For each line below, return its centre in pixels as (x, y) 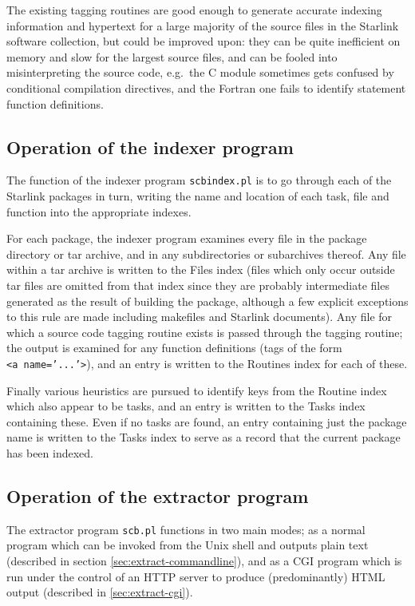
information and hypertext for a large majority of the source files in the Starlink (203, 25)
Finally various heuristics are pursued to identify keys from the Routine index (197, 390)
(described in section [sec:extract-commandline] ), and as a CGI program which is (204, 561)
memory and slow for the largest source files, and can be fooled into (172, 56)
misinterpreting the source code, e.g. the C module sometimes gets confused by (200, 72)
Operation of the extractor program (158, 495)
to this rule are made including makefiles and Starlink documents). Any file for (200, 317)
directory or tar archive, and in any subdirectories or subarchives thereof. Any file (206, 253)
